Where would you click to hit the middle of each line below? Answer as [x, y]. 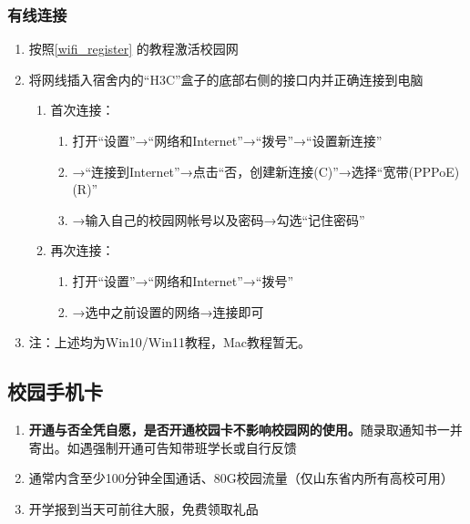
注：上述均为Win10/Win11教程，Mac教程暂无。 [169, 342]
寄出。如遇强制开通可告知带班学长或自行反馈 [163, 447]
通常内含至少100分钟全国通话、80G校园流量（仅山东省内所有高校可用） [241, 478]
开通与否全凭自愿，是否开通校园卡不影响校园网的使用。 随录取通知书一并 [245, 429]
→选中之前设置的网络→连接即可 [168, 311]
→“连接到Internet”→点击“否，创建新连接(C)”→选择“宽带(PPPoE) [266, 171]
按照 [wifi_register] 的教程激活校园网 [133, 49]
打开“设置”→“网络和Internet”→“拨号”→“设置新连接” [227, 140]
